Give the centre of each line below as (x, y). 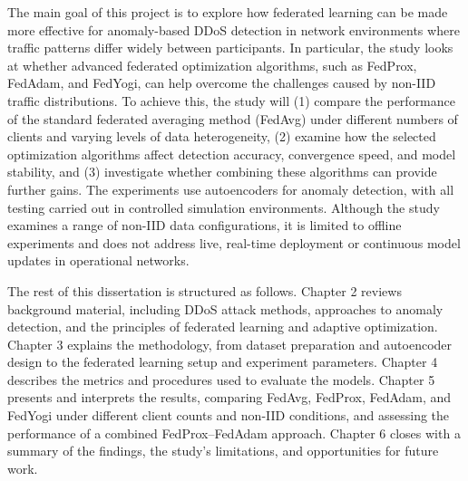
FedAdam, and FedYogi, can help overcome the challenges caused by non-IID (222, 83)
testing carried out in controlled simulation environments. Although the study (224, 207)
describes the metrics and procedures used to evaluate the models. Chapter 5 (221, 379)
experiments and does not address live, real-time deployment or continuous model (234, 242)
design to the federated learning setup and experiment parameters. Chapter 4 (223, 362)
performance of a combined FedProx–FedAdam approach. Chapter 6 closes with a (234, 433)
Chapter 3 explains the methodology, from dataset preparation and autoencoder (230, 344)
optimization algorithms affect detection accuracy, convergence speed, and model (232, 154)
